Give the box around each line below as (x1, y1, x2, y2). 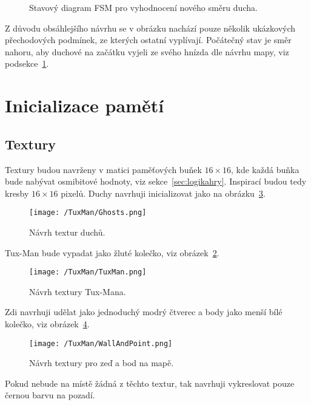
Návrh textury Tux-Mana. (29, 285, 126, 298)
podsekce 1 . (5, 57, 49, 70)
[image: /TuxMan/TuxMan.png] (29, 268, 147, 277)
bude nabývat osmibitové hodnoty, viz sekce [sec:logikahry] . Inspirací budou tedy (5, 175, 307, 188)
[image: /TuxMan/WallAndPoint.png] (29, 339, 173, 348)
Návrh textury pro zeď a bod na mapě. (29, 356, 174, 369)
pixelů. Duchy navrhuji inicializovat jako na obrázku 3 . (61, 186, 266, 199)
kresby (5, 186, 29, 199)
